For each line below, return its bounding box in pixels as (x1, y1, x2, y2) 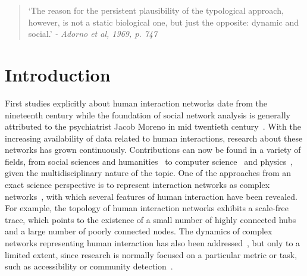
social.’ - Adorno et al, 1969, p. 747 (28, 27, 158, 40)
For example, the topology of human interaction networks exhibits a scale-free (5, 202, 289, 214)
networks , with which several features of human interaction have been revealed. (5, 190, 297, 202)
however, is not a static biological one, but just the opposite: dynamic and (28, 15, 299, 28)
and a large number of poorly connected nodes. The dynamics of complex (5, 225, 272, 237)
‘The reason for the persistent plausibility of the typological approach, (28, 4, 284, 16)
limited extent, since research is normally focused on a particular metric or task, (5, 248, 297, 261)
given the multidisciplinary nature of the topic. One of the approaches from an (5, 167, 292, 179)
